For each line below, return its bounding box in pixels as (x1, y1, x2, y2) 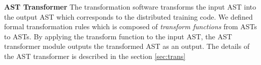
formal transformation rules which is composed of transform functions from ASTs (4, 21, 257, 32)
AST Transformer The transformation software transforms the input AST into (4, 2, 256, 12)
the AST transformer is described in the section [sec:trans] (4, 50, 186, 61)
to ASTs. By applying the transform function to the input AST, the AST (4, 31, 232, 41)
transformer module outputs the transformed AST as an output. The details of (4, 41, 250, 51)
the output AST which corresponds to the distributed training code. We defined (4, 11, 253, 22)
